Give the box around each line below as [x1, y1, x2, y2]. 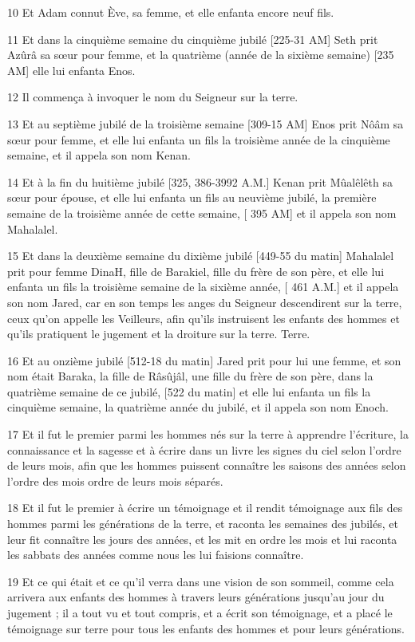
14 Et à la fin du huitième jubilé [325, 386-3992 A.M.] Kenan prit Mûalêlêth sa [7, 173, 393, 190]
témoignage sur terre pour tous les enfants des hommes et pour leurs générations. [7, 620, 405, 636]
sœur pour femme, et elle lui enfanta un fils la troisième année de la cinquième [7, 131, 390, 148]
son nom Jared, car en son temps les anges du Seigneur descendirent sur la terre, [7, 293, 402, 310]
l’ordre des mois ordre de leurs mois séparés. [7, 472, 223, 489]
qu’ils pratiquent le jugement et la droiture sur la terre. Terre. [7, 325, 310, 342]
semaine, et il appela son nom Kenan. [7, 147, 191, 163]
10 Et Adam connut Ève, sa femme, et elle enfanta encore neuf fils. [7, 4, 334, 20]
